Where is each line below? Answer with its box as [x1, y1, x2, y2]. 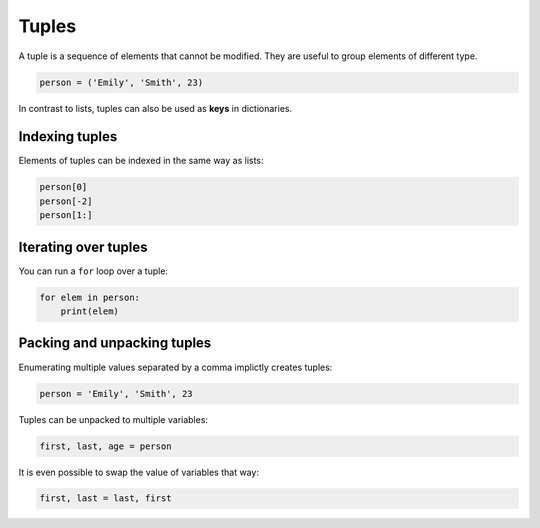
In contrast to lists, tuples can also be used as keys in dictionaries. [18, 102, 293, 114]
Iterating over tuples [18, 238, 149, 255]
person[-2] [39, 195, 93, 207]
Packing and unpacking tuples [18, 335, 212, 352]
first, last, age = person [39, 440, 172, 452]
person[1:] [39, 210, 93, 221]
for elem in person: [39, 291, 140, 303]
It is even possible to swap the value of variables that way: [18, 466, 260, 478]
